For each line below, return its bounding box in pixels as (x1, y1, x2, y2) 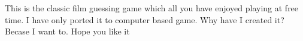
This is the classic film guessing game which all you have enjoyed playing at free (5, 2, 299, 14)
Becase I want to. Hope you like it (5, 25, 130, 37)
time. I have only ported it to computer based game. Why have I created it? (5, 13, 284, 26)
